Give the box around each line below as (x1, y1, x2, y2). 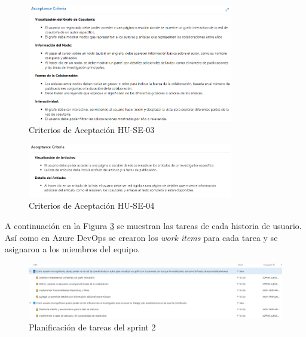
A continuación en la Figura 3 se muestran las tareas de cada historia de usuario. (5, 219, 302, 231)
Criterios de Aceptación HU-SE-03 (29, 123, 155, 135)
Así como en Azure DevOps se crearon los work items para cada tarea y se (5, 231, 278, 243)
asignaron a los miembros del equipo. (5, 243, 140, 255)
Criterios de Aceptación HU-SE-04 (29, 199, 155, 212)
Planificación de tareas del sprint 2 (29, 321, 156, 333)
